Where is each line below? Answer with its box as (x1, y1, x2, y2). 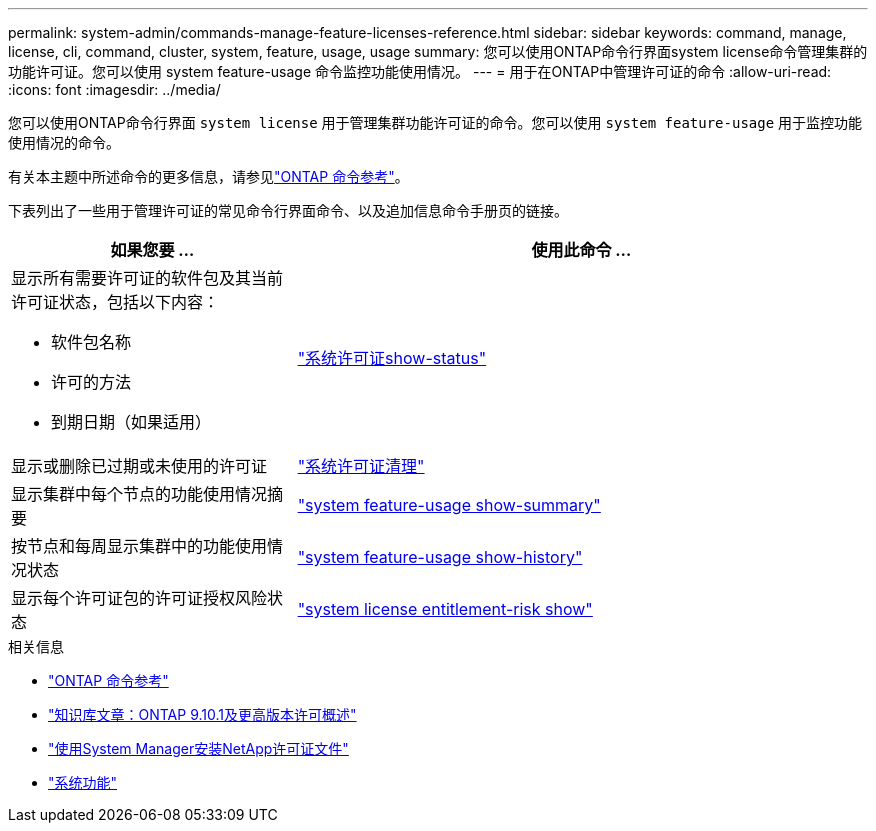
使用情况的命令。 (8, 134, 120, 151)
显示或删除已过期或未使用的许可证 (11, 456, 268, 476)
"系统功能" (48, 774, 118, 791)
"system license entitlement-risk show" (297, 599, 593, 619)
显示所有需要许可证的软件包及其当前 (11, 268, 284, 288)
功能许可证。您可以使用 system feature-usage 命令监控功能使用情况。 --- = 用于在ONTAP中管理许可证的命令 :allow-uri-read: (8, 63, 832, 80)
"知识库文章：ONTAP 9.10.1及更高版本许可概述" (48, 706, 357, 723)
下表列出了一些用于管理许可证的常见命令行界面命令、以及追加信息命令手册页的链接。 (8, 202, 568, 219)
